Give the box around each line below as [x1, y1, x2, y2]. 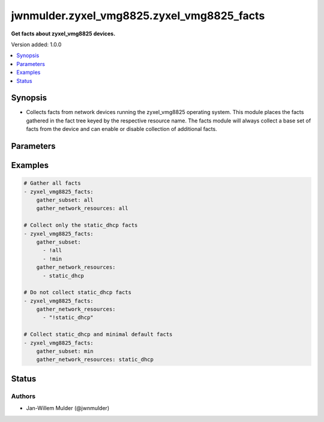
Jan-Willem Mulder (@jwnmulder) [26, 405, 110, 412]
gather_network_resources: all [36, 205, 128, 212]
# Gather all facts [23, 180, 81, 187]
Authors [11, 392, 36, 400]
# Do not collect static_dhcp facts [23, 289, 132, 296]
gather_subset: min [36, 348, 94, 355]
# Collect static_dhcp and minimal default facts [23, 331, 173, 338]
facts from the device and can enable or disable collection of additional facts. [26, 125, 217, 133]
